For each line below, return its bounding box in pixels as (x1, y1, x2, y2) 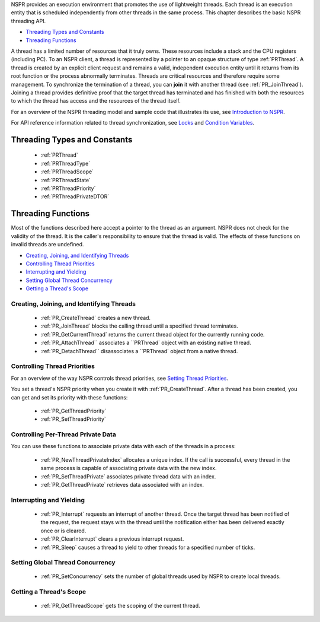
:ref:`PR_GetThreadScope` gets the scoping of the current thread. (40, 602, 201, 610)
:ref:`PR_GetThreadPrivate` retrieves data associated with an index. (40, 481, 204, 488)
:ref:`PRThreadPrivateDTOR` (40, 193, 110, 200)
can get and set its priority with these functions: (11, 393, 128, 401)
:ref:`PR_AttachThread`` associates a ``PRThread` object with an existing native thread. (40, 339, 251, 347)
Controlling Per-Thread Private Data (11, 430, 117, 439)
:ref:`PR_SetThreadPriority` (40, 415, 106, 423)
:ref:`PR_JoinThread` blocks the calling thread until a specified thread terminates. (40, 322, 238, 329)
